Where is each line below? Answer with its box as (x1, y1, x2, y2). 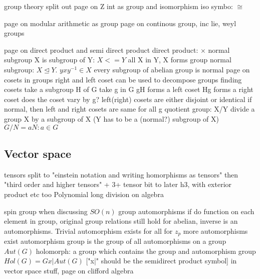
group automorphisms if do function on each (118, 206, 254, 216)
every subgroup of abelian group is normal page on (94, 64, 250, 74)
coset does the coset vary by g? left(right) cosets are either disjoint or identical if (4, 94, 252, 104)
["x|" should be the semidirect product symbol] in (86, 255, 237, 266)
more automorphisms (183, 225, 248, 236)
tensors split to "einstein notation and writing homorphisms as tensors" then (4, 169, 238, 179)
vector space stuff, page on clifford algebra (4, 265, 134, 275)
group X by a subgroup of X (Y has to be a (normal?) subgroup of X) (4, 113, 219, 124)
